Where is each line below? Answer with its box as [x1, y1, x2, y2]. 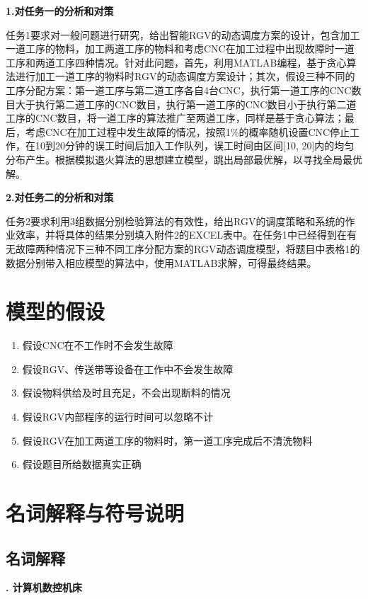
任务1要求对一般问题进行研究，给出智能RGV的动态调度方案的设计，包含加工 [6, 27, 360, 42]
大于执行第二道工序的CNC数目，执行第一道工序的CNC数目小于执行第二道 [15, 96, 357, 111]
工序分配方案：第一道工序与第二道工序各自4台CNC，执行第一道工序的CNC [6, 82, 352, 97]
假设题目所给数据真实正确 [22, 457, 142, 472]
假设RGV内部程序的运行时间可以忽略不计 [22, 409, 214, 423]
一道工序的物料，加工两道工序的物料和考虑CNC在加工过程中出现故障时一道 [6, 41, 355, 56]
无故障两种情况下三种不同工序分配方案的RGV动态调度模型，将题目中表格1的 [6, 241, 360, 256]
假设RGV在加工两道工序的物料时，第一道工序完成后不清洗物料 [22, 433, 313, 447]
